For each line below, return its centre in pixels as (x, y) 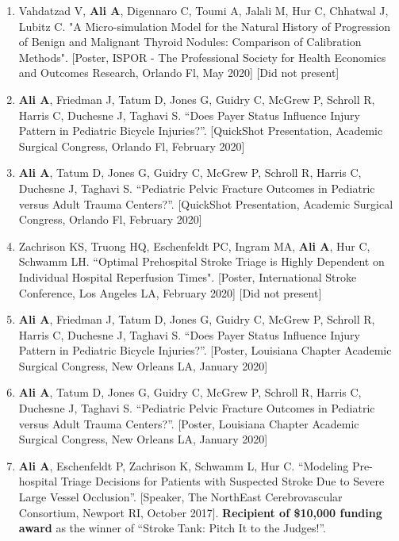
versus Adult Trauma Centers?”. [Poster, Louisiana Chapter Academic (189, 423)
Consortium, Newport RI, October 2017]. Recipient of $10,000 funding (200, 512)
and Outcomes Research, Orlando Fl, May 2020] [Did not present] (179, 73)
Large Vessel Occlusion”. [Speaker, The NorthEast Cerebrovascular (180, 497)
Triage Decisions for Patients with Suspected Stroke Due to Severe (223, 481)
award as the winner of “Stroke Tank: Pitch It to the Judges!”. (172, 528)
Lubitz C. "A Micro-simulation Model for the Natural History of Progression (204, 26)
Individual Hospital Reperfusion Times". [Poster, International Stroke (188, 276)
